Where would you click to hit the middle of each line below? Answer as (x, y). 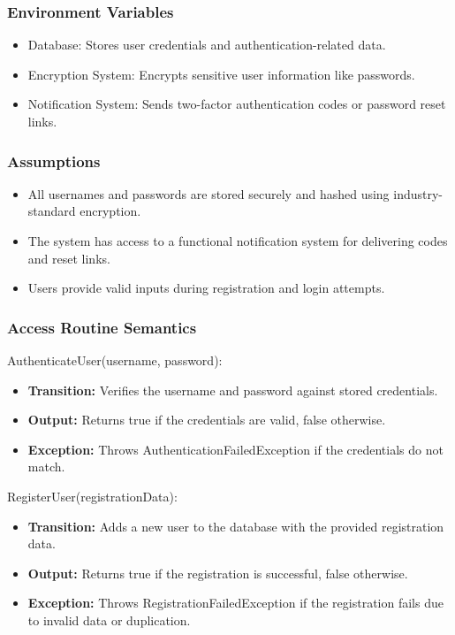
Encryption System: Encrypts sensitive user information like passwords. (221, 74)
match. (46, 467)
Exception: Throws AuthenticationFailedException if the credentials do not (235, 449)
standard (52, 211)
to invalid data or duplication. (109, 620)
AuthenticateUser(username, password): (115, 360)
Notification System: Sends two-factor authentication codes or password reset (237, 104)
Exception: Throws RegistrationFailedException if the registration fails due (235, 603)
